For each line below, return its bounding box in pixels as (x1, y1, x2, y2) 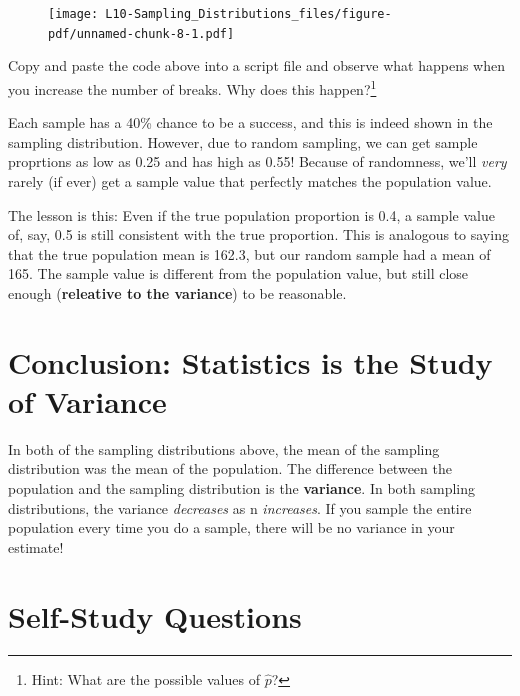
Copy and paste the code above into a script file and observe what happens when (8, 55, 505, 76)
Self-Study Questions (8, 595, 302, 636)
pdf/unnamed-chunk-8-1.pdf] (48, 26, 235, 41)
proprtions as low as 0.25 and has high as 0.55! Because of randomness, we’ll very (8, 151, 507, 172)
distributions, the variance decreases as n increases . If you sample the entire (8, 497, 472, 518)
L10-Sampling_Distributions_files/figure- (105, 7, 392, 21)
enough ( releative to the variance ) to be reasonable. (8, 282, 347, 303)
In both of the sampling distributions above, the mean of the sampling (8, 438, 440, 459)
